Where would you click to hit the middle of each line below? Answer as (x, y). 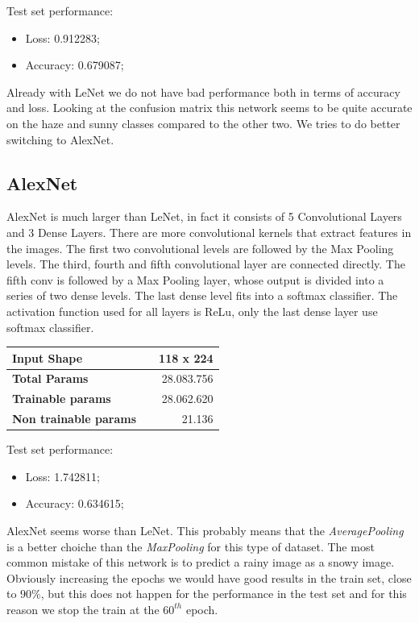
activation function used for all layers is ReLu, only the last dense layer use (192, 311)
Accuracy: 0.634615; (75, 503)
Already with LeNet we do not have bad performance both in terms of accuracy (203, 91)
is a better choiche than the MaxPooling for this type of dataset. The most (191, 546)
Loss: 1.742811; (62, 476)
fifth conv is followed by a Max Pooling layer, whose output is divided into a (195, 279)
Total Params (50, 378)
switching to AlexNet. (60, 139)
